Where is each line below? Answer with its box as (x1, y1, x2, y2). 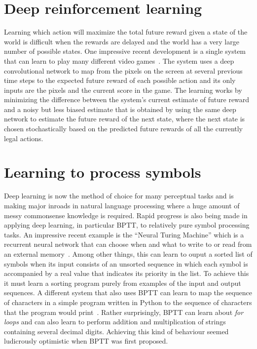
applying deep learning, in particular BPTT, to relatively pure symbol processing (4, 220, 250, 230)
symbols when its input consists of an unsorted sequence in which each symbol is (4, 258, 248, 269)
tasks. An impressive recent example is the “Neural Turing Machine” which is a (4, 229, 244, 239)
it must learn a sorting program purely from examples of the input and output (4, 277, 241, 288)
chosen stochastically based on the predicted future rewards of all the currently (4, 123, 243, 134)
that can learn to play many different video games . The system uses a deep (4, 55, 234, 66)
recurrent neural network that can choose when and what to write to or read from (4, 239, 252, 249)
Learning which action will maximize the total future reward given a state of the (4, 27, 248, 37)
